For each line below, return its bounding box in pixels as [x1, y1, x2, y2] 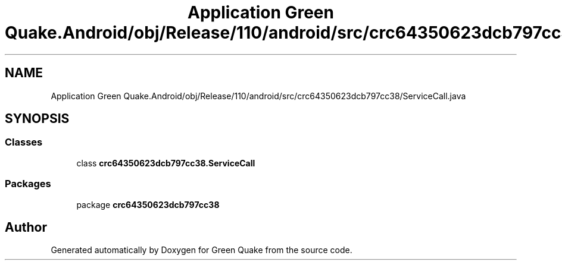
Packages [5, 178, 51, 190]
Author [5, 219, 47, 235]
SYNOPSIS [5, 111, 70, 127]
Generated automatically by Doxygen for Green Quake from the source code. [51, 245, 352, 255]
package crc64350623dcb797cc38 [76, 199, 220, 210]
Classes [5, 136, 43, 149]
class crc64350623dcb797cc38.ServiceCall [76, 157, 255, 168]
